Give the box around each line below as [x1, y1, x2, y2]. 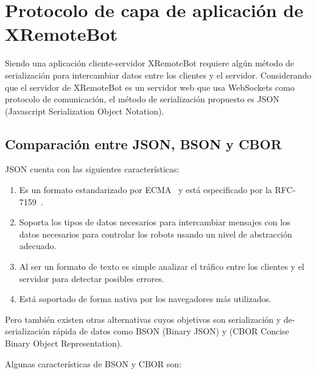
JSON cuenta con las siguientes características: [5, 163, 180, 175]
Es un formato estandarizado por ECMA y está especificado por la [19, 183, 272, 196]
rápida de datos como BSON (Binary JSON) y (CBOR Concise [52, 325, 289, 337]
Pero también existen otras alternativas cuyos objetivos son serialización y [5, 312, 281, 325]
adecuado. [19, 239, 57, 252]
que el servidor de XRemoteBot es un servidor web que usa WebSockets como [5, 80, 295, 93]
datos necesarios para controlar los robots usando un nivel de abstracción [19, 227, 292, 240]
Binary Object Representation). [5, 337, 123, 350]
